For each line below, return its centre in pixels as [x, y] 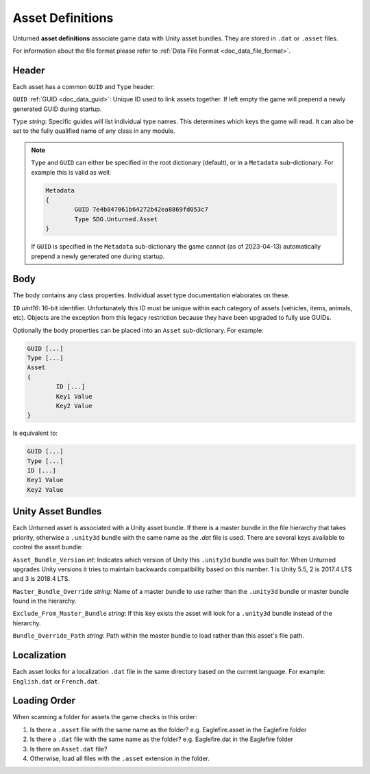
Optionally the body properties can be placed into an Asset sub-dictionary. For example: [138, 330]
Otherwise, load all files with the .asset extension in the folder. [120, 758]
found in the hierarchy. [45, 601]
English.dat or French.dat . [56, 681]
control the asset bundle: [48, 547]
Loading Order [44, 701]
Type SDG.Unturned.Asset [116, 219]
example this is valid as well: [71, 172]
